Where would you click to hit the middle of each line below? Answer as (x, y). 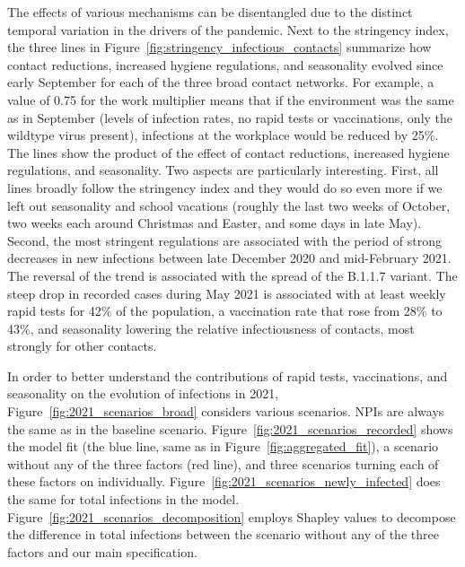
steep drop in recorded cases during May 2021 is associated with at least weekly (227, 293)
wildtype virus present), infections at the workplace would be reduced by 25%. (223, 135)
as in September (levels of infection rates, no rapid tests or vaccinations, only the (230, 117)
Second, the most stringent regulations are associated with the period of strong (225, 240)
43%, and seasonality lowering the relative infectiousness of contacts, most (211, 328)
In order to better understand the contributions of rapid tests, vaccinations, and (228, 375)
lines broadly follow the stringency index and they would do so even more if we (225, 187)
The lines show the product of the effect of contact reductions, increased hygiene (228, 152)
